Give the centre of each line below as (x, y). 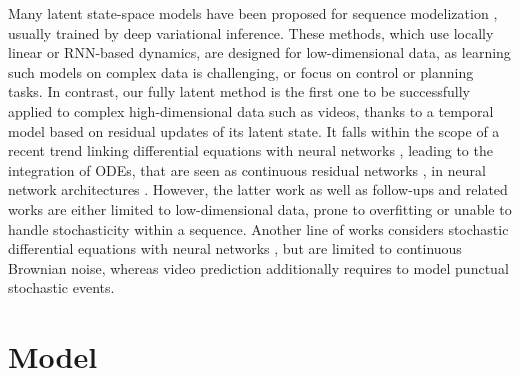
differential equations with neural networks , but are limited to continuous (235, 248)
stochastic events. (61, 287)
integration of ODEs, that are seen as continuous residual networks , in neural (247, 169)
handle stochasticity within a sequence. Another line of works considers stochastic (258, 228)
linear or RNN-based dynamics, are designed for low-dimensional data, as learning (259, 52)
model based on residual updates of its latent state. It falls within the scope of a (254, 130)
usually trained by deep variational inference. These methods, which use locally (251, 32)
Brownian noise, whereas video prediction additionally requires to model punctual (258, 267)
